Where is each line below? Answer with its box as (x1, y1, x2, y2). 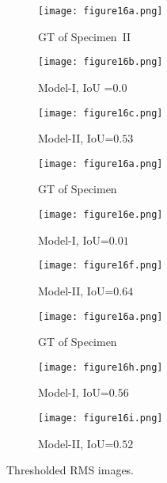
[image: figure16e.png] (38, 209, 163, 220)
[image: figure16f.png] (38, 260, 163, 272)
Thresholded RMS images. (6, 462, 134, 478)
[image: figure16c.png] (38, 107, 163, 119)
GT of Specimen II (38, 28, 131, 44)
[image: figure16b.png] (38, 56, 163, 68)
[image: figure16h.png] (38, 361, 163, 373)
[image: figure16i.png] (38, 413, 163, 424)
